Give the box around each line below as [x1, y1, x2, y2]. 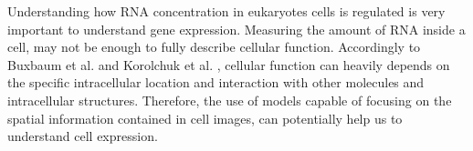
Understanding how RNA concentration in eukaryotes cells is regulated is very [7, 2, 446, 20]
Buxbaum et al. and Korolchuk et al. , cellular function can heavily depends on [7, 55, 450, 74]
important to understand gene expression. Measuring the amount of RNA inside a [7, 19, 466, 38]
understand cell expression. [7, 126, 158, 146]
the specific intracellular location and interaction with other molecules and [7, 73, 425, 92]
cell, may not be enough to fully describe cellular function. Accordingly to [7, 37, 421, 56]
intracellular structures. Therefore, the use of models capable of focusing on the [7, 90, 452, 109]
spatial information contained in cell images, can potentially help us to [7, 108, 403, 127]
